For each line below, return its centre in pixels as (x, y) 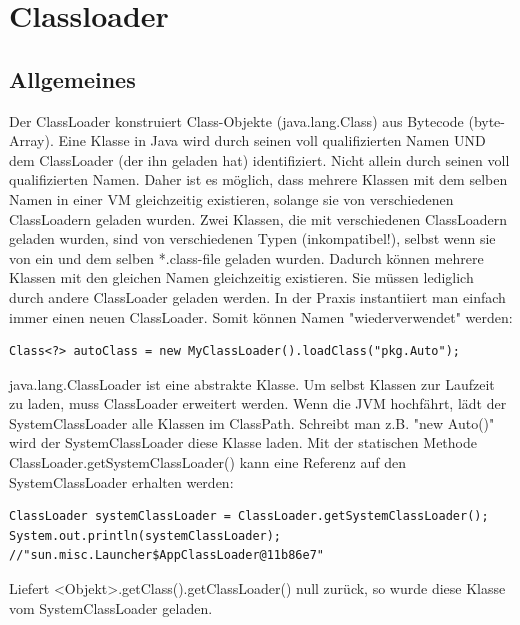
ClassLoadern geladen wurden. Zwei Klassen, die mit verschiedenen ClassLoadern (258, 218)
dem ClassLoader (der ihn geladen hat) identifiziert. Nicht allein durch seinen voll (259, 159)
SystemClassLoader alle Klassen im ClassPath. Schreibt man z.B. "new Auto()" (252, 422)
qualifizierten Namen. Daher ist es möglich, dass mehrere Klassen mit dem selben (258, 179)
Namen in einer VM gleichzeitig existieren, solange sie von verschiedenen (231, 198)
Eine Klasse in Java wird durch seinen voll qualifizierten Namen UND (272, 140)
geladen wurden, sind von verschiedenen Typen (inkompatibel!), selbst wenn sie (252, 238)
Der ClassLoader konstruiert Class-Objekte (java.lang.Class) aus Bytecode (236, 120)
